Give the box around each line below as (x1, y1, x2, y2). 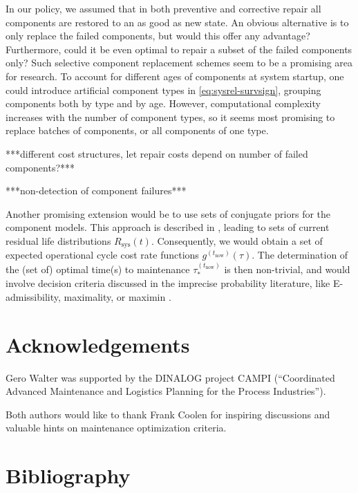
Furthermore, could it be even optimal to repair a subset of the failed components (6, 41, 352, 56)
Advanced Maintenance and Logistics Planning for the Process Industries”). (6, 384, 326, 398)
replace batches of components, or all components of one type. (6, 123, 269, 138)
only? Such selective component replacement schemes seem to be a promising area (6, 55, 353, 70)
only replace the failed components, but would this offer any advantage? (6, 28, 310, 43)
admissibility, (6, 289, 61, 304)
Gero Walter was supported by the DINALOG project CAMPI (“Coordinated (6, 370, 335, 384)
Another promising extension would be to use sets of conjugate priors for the (6, 206, 331, 221)
